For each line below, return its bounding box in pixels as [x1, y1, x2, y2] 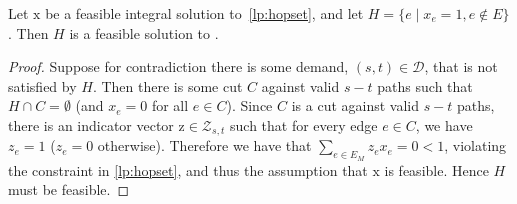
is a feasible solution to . [69, 22, 219, 43]
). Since [226, 95, 273, 116]
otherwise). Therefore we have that [97, 135, 312, 156]
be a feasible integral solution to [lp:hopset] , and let [45, 3, 364, 23]
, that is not [424, 56, 498, 77]
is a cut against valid [291, 95, 419, 116]
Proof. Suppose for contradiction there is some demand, [8, 56, 349, 77]
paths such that [377, 75, 473, 96]
